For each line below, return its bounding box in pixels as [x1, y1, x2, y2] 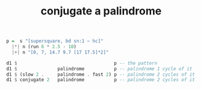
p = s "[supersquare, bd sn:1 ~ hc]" [6, 38, 104, 44]
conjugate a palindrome [40, 4, 162, 18]
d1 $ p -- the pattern [6, 60, 158, 66]
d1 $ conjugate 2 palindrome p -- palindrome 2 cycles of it [6, 77, 196, 83]
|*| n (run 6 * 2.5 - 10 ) [11, 44, 77, 50]
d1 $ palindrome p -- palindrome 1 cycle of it [6, 66, 193, 72]
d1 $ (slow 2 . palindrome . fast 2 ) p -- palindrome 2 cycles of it [6, 71, 196, 78]
